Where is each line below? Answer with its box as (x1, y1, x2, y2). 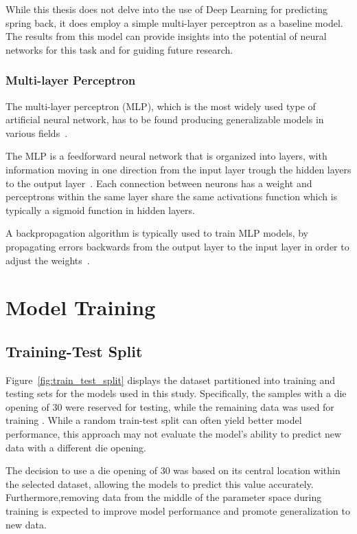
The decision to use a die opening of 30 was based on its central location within (5, 463, 341, 478)
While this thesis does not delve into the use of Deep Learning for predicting (5, 2, 328, 16)
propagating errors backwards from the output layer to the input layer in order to (5, 239, 349, 253)
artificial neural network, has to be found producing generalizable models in (5, 112, 324, 127)
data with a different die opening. (5, 440, 147, 454)
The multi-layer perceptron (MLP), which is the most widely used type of (5, 98, 316, 113)
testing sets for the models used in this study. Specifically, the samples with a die (5, 386, 347, 400)
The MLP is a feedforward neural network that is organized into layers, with (5, 149, 327, 163)
